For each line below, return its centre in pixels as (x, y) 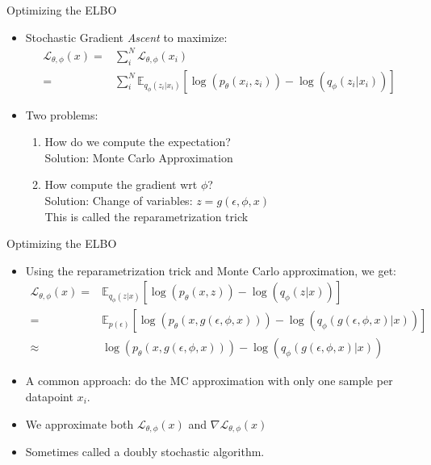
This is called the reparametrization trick (146, 216)
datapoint (49, 396)
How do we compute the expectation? (138, 142)
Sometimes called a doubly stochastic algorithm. (145, 452)
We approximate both (80, 423)
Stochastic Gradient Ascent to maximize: (126, 37)
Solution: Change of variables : (119, 200)
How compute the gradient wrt (121, 184)
